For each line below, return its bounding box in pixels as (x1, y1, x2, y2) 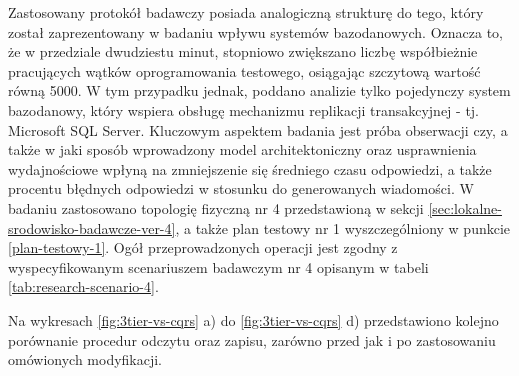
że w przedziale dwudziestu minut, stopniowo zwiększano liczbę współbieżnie (8, 41, 478, 62)
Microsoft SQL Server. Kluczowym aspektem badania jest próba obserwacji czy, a (8, 119, 508, 140)
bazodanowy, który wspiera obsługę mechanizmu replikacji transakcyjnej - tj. (8, 99, 480, 120)
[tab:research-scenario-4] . (8, 276, 159, 297)
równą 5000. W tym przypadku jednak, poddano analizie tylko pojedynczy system (8, 80, 511, 101)
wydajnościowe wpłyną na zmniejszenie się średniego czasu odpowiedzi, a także (8, 158, 492, 179)
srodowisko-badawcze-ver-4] (8, 217, 176, 238)
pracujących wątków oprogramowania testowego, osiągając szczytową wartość (8, 60, 481, 81)
